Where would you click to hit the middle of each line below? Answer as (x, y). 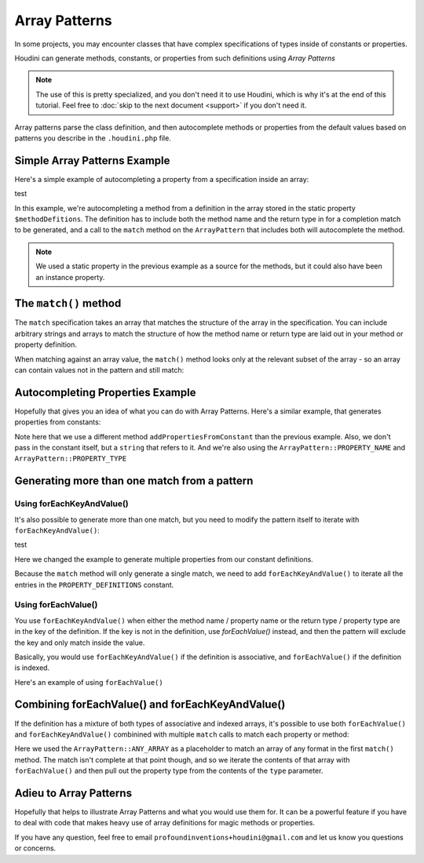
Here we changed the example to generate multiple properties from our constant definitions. (164, 559)
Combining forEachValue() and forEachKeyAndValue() (150, 705)
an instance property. (70, 277)
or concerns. (35, 848)
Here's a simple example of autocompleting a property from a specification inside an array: (162, 179)
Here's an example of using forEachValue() (89, 682)
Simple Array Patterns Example (92, 160)
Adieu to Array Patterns (73, 793)
